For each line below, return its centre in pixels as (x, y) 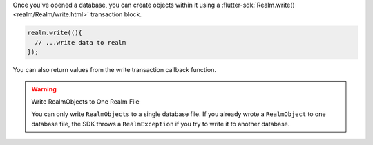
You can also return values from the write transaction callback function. (115, 70)
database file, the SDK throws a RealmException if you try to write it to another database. (161, 124)
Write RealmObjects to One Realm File (85, 101)
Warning (44, 89)
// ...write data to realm (80, 42)
